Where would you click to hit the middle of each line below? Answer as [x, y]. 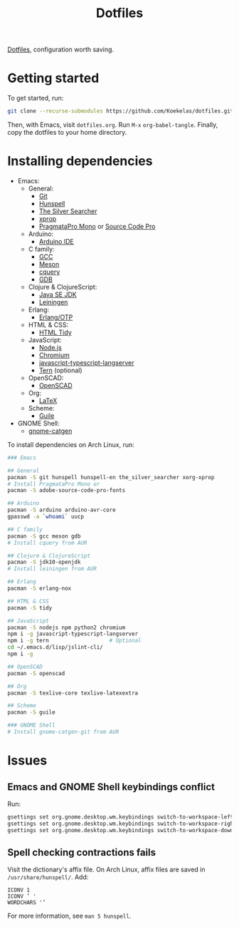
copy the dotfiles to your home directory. [67, 132]
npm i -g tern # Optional [74, 641]
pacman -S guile [31, 712]
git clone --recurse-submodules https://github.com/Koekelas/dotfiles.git [121, 111]
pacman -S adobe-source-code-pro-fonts [67, 491]
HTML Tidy [55, 332]
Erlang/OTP [56, 317]
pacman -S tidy [30, 608]
